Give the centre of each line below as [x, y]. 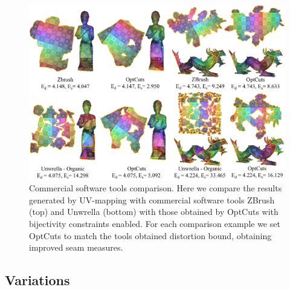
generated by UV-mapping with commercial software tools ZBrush [152, 199]
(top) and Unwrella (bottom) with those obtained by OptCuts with [154, 212]
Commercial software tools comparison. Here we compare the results [156, 188]
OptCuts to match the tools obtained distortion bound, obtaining [150, 235]
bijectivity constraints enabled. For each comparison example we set [155, 223]
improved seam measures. [76, 247]
